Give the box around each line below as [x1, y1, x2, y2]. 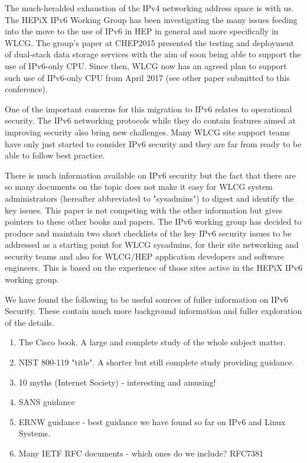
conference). [5, 83, 48, 95]
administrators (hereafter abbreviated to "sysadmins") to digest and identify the [5, 192, 294, 204]
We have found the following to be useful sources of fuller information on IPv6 [5, 293, 289, 305]
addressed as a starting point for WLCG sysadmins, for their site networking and [5, 238, 299, 251]
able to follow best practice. [5, 149, 105, 161]
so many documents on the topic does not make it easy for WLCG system [5, 180, 273, 193]
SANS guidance [18, 396, 75, 408]
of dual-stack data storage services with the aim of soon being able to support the [5, 48, 301, 60]
